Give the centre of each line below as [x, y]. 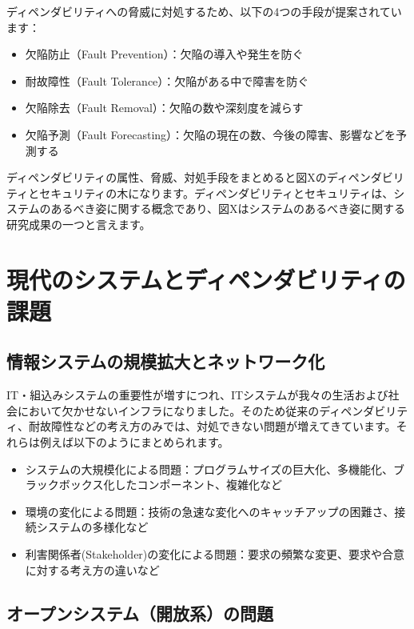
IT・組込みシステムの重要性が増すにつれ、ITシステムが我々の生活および [197, 395]
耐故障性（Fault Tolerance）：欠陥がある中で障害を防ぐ [167, 80]
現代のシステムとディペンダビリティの [206, 279]
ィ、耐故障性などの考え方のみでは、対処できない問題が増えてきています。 [201, 426]
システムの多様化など [92, 527]
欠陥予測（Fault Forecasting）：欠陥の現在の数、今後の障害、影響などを [211, 134]
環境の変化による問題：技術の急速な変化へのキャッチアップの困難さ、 [210, 511]
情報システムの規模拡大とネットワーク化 [166, 361]
